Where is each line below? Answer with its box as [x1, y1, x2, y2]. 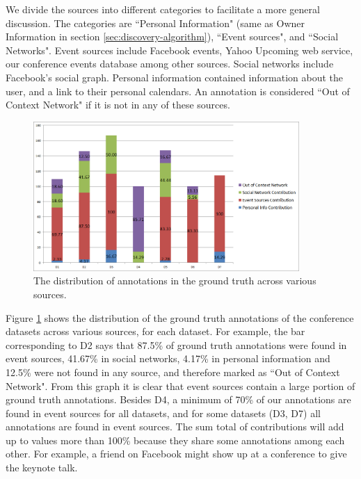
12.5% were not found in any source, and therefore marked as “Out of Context [6, 364, 340, 379]
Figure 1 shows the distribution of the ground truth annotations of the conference [6, 310, 354, 325]
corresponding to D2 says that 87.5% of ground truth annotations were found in [6, 337, 347, 352]
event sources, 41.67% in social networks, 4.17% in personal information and [6, 351, 330, 366]
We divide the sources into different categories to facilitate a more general [6, 2, 320, 16]
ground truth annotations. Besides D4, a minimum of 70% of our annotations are [6, 392, 351, 407]
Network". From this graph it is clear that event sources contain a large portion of [6, 378, 355, 393]
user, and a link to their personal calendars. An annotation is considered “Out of [6, 83, 350, 98]
